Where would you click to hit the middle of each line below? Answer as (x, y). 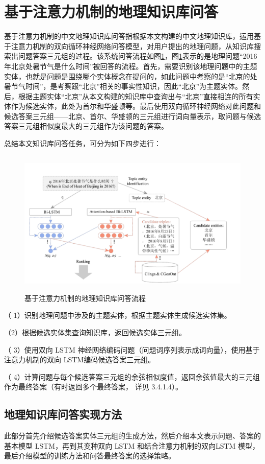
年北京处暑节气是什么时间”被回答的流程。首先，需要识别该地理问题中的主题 (131, 66)
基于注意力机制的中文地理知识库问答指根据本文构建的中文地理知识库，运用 (129, 36)
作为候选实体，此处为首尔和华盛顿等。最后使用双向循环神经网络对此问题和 (136, 106)
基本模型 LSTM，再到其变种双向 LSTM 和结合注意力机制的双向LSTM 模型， (132, 445)
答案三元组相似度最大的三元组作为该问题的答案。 (86, 126)
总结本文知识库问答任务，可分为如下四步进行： (83, 143)
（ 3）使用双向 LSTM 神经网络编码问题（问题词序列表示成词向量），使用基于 (132, 349)
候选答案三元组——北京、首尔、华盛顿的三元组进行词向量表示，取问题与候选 (132, 116)
